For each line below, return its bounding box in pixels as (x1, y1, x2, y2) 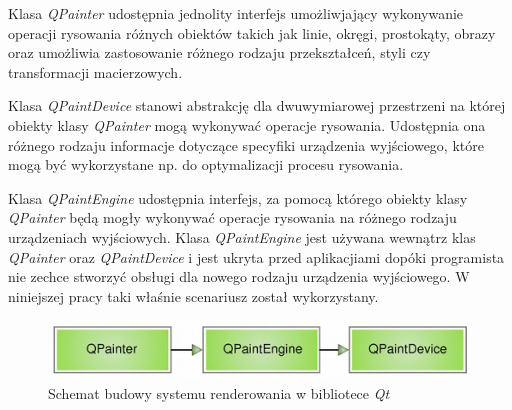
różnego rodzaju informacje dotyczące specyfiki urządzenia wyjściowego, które (8, 134, 484, 155)
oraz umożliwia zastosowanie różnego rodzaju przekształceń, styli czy (8, 42, 431, 63)
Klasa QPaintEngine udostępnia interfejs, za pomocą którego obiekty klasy (8, 187, 468, 208)
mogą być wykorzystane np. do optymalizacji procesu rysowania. (8, 154, 404, 175)
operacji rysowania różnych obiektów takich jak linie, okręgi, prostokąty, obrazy (8, 22, 496, 43)
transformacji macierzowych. (8, 61, 183, 82)
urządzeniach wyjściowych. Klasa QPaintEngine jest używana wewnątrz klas (8, 226, 476, 247)
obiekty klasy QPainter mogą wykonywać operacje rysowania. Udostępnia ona (8, 114, 486, 135)
